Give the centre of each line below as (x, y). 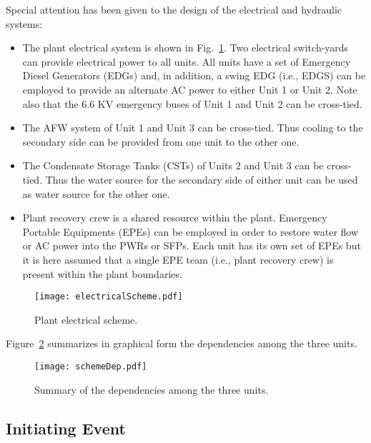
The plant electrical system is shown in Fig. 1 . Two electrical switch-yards (185, 48)
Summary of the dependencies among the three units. (152, 389)
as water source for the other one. (96, 193)
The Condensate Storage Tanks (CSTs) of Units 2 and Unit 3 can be (173, 165)
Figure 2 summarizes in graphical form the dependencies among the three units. (182, 343)
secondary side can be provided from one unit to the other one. (161, 141)
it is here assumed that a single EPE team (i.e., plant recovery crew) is (178, 259)
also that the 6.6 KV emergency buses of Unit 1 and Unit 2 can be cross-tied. (192, 103)
